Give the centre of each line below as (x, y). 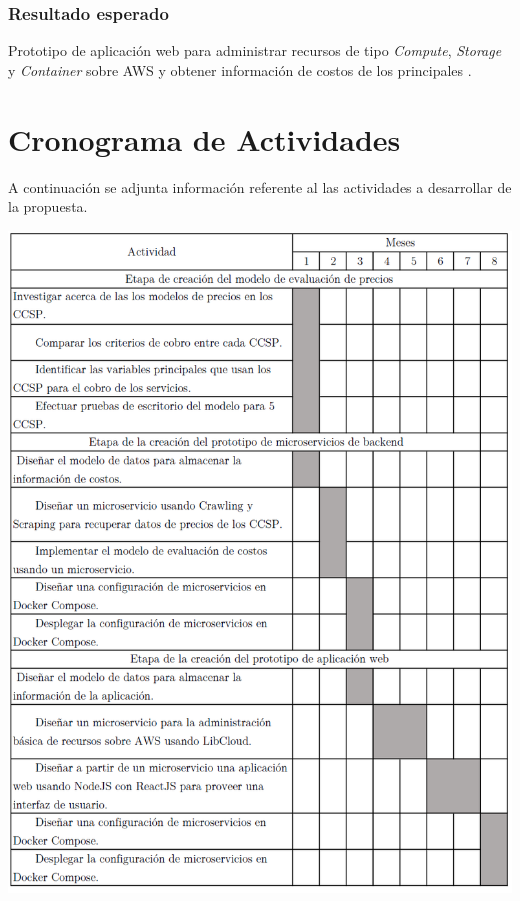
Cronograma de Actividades (204, 138)
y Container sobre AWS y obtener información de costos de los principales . (240, 69)
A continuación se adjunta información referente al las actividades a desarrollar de (260, 186)
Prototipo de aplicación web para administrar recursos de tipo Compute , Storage (255, 50)
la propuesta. (48, 206)
